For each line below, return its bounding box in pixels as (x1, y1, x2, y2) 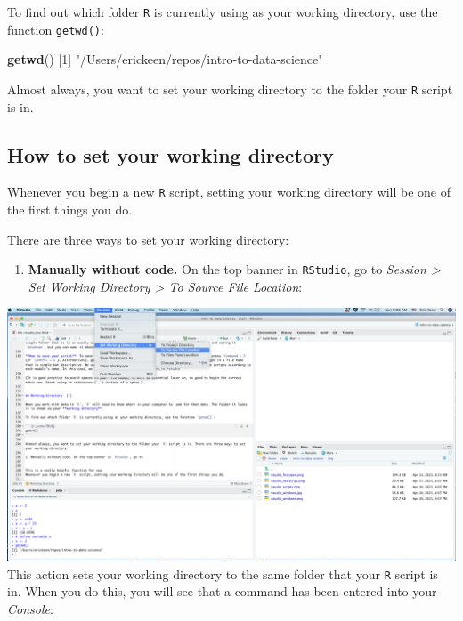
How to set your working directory (7, 141, 334, 168)
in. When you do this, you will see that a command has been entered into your (7, 582, 437, 601)
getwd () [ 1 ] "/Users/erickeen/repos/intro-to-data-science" (7, 50, 323, 69)
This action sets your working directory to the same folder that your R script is (7, 564, 438, 583)
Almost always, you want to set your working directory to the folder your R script (7, 79, 453, 98)
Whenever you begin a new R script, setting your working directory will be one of (7, 182, 451, 201)
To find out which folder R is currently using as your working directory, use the (7, 3, 438, 20)
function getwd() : (7, 20, 104, 38)
